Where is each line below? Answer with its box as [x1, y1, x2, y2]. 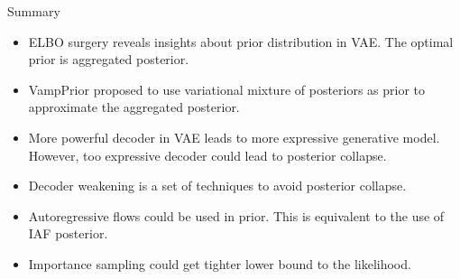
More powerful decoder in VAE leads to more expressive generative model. [28, 127, 440, 146]
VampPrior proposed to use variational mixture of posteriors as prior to [28, 79, 426, 98]
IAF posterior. [28, 224, 108, 243]
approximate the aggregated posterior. [28, 98, 240, 116]
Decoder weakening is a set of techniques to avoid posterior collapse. [28, 176, 407, 195]
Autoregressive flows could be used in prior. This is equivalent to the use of [28, 206, 445, 225]
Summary [7, 2, 60, 20]
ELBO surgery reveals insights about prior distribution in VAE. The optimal [28, 32, 454, 51]
